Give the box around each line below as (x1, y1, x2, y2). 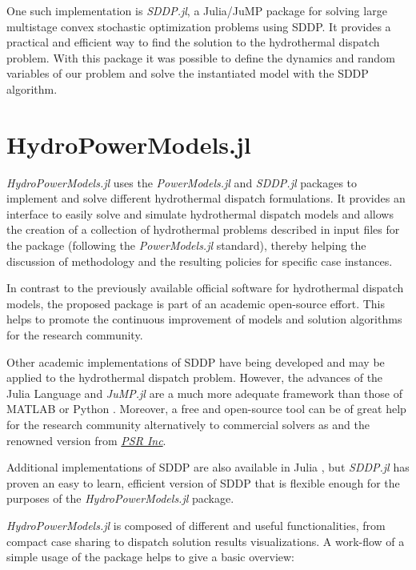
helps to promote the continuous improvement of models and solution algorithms (6, 311, 402, 327)
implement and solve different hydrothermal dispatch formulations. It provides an (6, 190, 406, 207)
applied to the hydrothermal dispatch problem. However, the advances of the (6, 369, 383, 386)
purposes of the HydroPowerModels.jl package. (6, 490, 234, 507)
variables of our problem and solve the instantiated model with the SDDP (6, 65, 369, 82)
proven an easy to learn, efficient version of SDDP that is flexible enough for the (6, 474, 400, 491)
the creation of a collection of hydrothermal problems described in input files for (6, 221, 400, 238)
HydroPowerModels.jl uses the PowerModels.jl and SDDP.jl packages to (6, 174, 358, 191)
